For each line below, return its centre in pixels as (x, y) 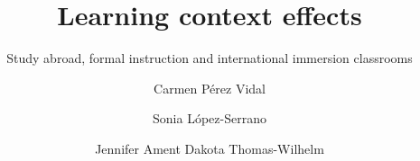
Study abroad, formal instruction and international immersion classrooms (210, 58)
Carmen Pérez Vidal (210, 88)
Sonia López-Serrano (210, 118)
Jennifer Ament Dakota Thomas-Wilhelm (210, 148)
